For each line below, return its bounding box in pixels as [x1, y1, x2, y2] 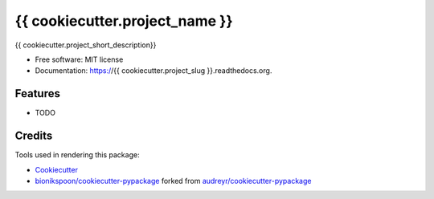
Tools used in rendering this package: [14, 150, 140, 160]
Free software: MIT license [35, 55, 124, 64]
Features [14, 87, 60, 100]
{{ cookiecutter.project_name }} [14, 12, 233, 30]
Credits [14, 129, 53, 143]
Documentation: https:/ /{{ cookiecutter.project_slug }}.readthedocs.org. [35, 66, 272, 75]
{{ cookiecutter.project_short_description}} [14, 40, 157, 50]
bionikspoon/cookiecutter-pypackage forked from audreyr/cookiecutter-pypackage [35, 176, 312, 185]
